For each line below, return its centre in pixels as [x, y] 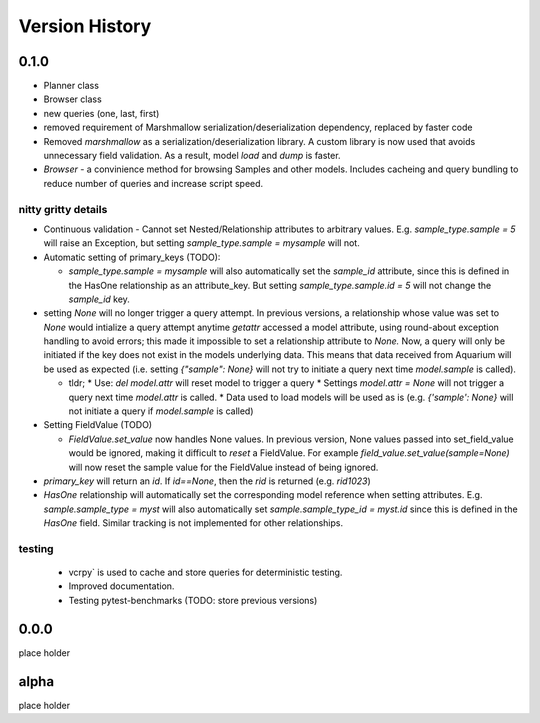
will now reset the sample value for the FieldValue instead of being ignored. [223, 467]
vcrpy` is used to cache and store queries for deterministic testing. [205, 572]
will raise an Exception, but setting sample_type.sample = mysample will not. [201, 243]
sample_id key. [99, 299]
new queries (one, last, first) [101, 113]
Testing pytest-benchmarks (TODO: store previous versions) [193, 600]
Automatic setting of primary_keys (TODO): [132, 257]
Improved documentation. [121, 586]
